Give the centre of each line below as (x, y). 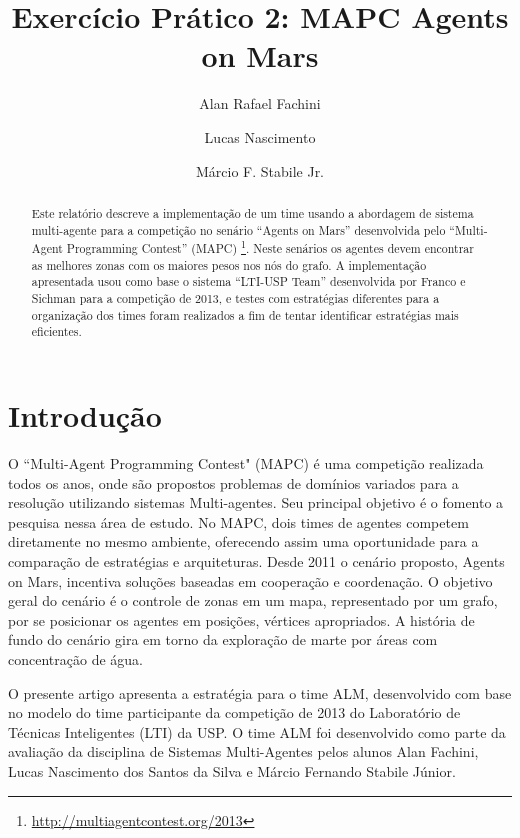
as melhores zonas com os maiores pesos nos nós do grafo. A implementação (229, 264)
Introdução (85, 415)
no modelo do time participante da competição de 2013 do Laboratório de (234, 712)
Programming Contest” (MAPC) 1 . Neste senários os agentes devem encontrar (270, 247)
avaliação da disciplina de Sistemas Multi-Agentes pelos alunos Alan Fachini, (243, 751)
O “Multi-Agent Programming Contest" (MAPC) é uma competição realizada (246, 463)
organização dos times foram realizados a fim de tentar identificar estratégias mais (245, 314)
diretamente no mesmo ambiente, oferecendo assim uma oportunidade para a (243, 541)
